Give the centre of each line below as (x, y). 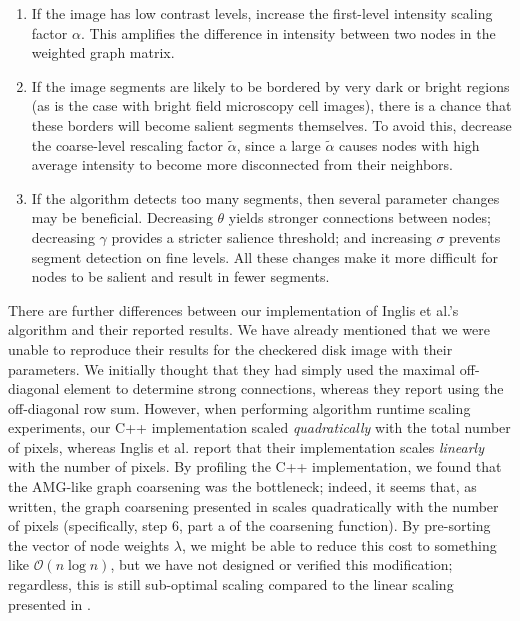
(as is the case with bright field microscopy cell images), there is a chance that (271, 105)
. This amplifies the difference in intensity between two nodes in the (288, 32)
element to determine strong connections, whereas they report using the (284, 388)
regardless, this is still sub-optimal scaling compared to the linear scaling (231, 584)
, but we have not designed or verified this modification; (281, 564)
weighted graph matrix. (103, 52)
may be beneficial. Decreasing (122, 217)
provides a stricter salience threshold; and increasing (271, 236)
